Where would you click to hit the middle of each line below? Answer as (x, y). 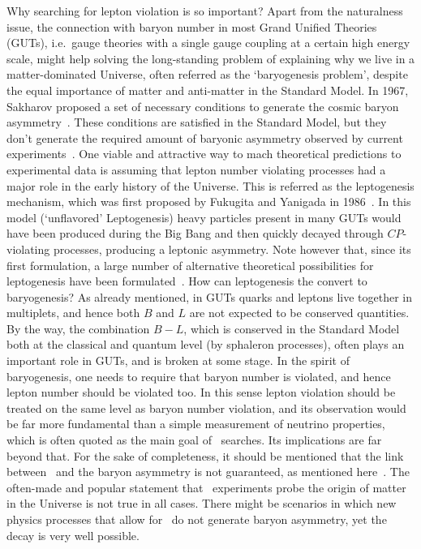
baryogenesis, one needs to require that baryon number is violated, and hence (199, 376)
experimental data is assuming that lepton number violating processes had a (196, 169)
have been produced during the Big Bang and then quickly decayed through (195, 233)
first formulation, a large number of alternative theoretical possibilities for (190, 265)
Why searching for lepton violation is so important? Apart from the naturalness (205, 11)
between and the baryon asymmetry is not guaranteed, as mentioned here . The (208, 472)
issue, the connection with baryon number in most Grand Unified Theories (192, 26)
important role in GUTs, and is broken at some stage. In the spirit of (178, 360)
